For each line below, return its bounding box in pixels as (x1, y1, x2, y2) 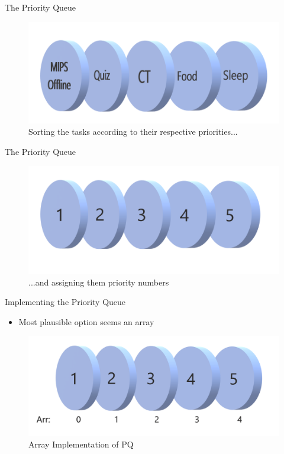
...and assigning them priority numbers (28, 275, 169, 288)
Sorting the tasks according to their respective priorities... (28, 125, 238, 138)
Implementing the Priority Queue (5, 296, 126, 308)
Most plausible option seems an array (18, 315, 154, 327)
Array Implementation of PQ (28, 437, 134, 450)
